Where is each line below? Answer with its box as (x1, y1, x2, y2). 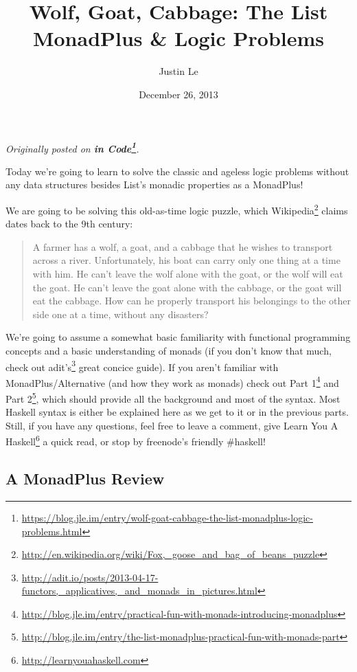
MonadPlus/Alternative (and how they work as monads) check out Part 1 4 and (5, 373, 339, 390)
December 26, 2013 (139, 87, 218, 101)
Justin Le (159, 64, 198, 78)
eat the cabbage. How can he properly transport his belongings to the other (32, 293, 352, 308)
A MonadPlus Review (5, 468, 165, 489)
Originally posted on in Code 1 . (5, 139, 139, 155)
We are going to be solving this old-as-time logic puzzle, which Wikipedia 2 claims (5, 201, 348, 217)
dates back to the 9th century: (5, 216, 133, 231)
